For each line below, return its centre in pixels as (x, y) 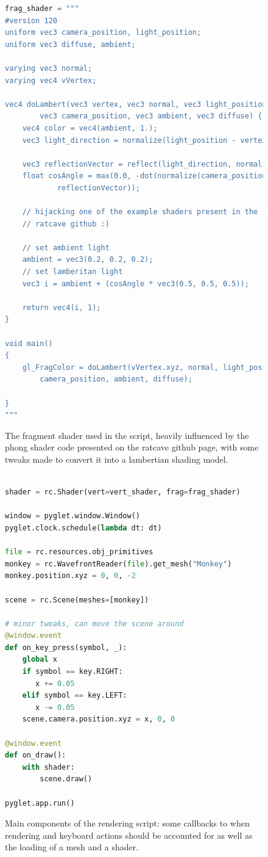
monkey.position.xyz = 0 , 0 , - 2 (70, 576)
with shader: (48, 767)
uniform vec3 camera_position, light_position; (103, 33)
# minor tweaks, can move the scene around (94, 624)
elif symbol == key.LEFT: (75, 696)
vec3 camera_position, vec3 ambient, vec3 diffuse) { (151, 116)
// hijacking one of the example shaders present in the (140, 212)
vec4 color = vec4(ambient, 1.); (90, 128)
